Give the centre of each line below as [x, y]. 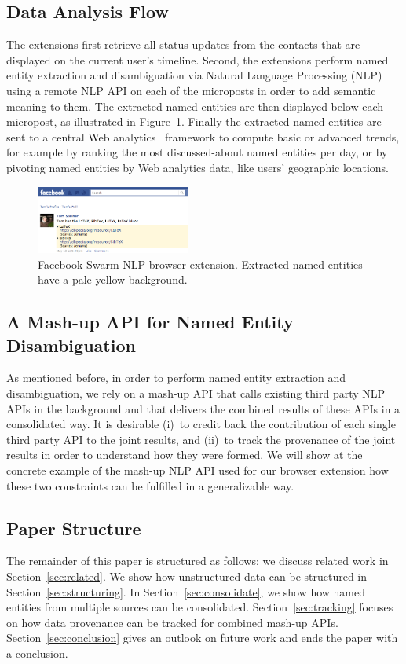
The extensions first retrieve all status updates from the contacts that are [183, 44]
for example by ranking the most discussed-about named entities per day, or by [197, 152]
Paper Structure [74, 528]
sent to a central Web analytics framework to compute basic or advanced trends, [203, 136]
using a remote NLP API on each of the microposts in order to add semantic [191, 90]
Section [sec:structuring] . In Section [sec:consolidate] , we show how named [186, 591]
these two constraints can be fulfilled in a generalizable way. [150, 485]
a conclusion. [37, 653]
